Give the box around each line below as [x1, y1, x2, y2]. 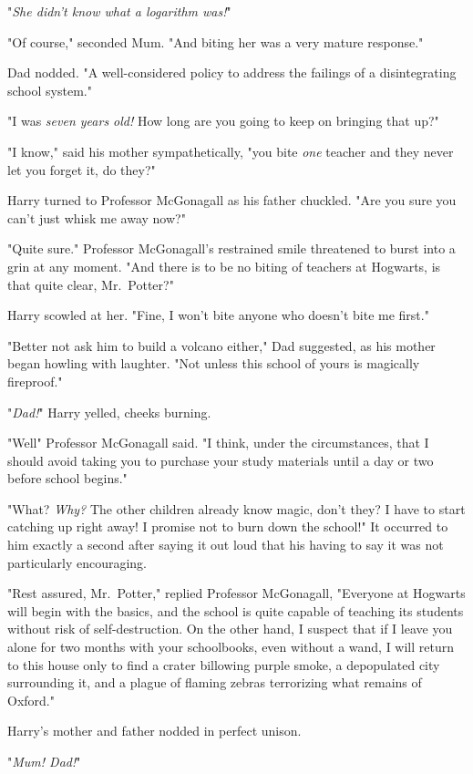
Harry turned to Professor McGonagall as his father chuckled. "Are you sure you [7, 191, 457, 210]
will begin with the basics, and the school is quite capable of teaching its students [7, 601, 464, 620]
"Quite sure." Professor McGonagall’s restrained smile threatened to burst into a [7, 239, 456, 258]
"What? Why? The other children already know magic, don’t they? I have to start [7, 499, 466, 518]
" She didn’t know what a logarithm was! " [7, 2, 231, 20]
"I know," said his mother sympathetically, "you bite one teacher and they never [7, 141, 454, 160]
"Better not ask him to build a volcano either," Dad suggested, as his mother [7, 335, 436, 355]
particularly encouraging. [7, 552, 147, 572]
